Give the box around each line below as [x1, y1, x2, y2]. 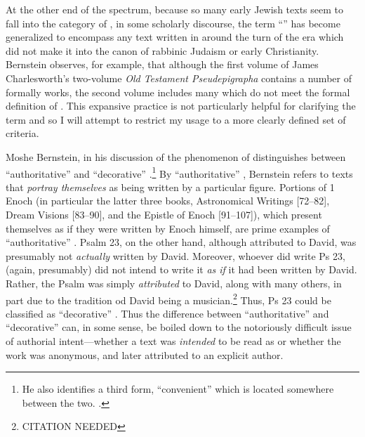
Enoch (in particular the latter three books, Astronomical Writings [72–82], [6, 193, 330, 208]
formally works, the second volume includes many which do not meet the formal [6, 84, 350, 99]
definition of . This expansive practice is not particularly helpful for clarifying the [6, 98, 356, 113]
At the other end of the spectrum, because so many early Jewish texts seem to [6, 2, 343, 16]
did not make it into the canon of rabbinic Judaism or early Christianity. [6, 43, 319, 58]
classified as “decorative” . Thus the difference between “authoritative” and [6, 306, 329, 320]
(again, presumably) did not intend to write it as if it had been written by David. [6, 262, 357, 277]
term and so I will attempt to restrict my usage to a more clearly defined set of [6, 112, 346, 126]
